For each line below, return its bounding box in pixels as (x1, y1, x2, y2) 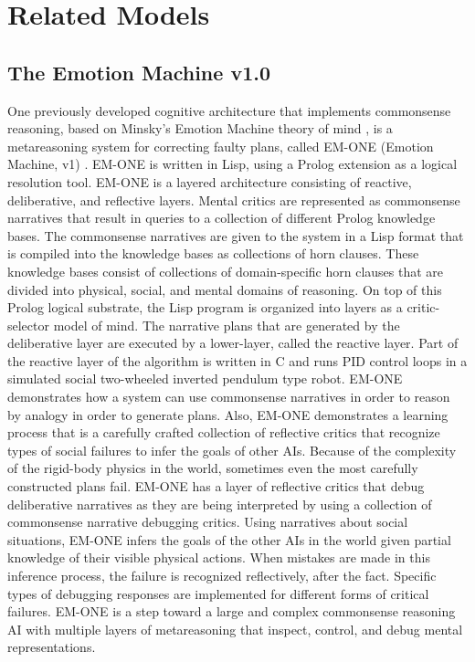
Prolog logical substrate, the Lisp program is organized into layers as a (7, 298, 403, 317)
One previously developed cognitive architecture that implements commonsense (7, 100, 451, 120)
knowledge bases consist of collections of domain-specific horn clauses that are (7, 261, 444, 280)
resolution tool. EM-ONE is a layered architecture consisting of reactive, (7, 172, 412, 191)
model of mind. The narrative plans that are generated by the (53, 315, 400, 334)
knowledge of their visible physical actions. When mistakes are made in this (7, 548, 430, 567)
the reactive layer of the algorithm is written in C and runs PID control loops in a (7, 351, 468, 370)
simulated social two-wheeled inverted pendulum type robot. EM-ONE (7, 369, 403, 388)
